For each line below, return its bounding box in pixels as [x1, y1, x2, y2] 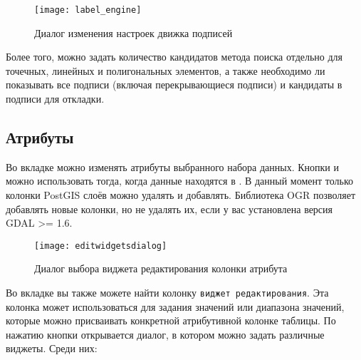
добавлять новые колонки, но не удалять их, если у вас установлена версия [6, 201, 333, 216]
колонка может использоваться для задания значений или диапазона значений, [6, 299, 345, 314]
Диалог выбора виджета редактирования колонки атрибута [34, 261, 288, 276]
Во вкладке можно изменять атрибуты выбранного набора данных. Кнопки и [6, 159, 339, 174]
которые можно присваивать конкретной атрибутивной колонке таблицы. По [6, 313, 336, 328]
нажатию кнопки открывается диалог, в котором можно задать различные [6, 326, 325, 341]
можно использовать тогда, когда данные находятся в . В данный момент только [6, 173, 354, 188]
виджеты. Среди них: [6, 341, 98, 356]
